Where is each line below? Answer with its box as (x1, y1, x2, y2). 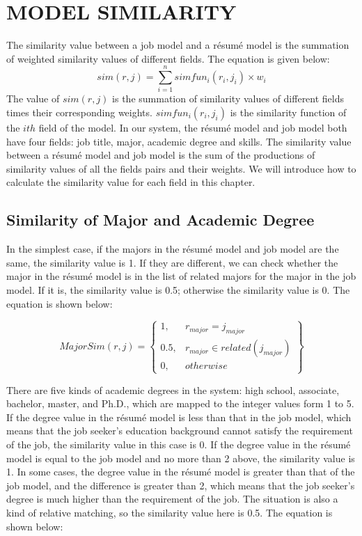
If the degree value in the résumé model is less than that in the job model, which (6, 409, 352, 424)
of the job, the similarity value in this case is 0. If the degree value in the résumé (6, 436, 351, 451)
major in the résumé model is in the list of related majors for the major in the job (6, 269, 356, 283)
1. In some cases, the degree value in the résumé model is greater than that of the (6, 464, 355, 479)
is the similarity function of (230, 105, 347, 120)
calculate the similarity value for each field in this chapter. (6, 175, 255, 189)
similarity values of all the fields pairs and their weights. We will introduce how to (6, 161, 356, 175)
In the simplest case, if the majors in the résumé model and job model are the (6, 242, 339, 256)
